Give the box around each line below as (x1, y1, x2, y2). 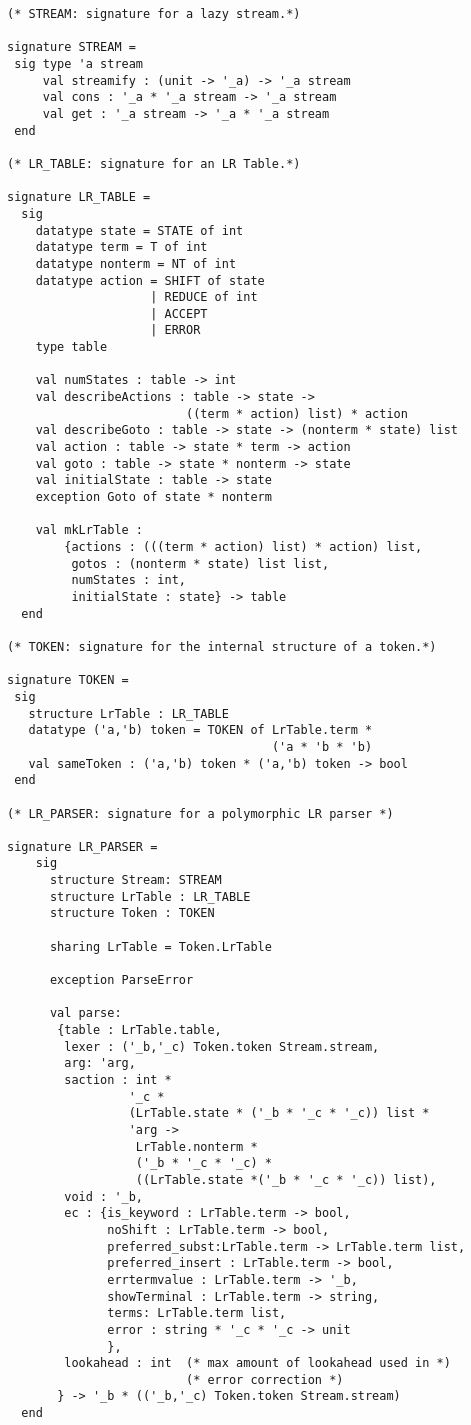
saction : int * (64, 1073, 172, 1087)
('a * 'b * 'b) (271, 739, 373, 754)
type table (35, 340, 108, 355)
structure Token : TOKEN (49, 906, 215, 921)
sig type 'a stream (14, 56, 144, 71)
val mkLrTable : (35, 523, 144, 538)
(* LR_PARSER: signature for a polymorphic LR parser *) (7, 806, 394, 821)
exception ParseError (49, 973, 194, 988)
